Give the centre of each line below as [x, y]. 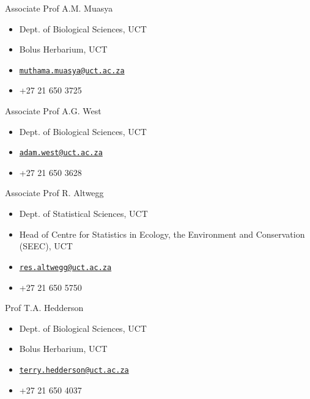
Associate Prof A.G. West [53, 111]
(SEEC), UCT [46, 246]
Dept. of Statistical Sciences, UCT [83, 214]
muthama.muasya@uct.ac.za [72, 71]
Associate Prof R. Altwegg [54, 193]
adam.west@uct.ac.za [61, 153]
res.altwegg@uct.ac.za [65, 267]
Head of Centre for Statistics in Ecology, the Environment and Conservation [162, 234]
